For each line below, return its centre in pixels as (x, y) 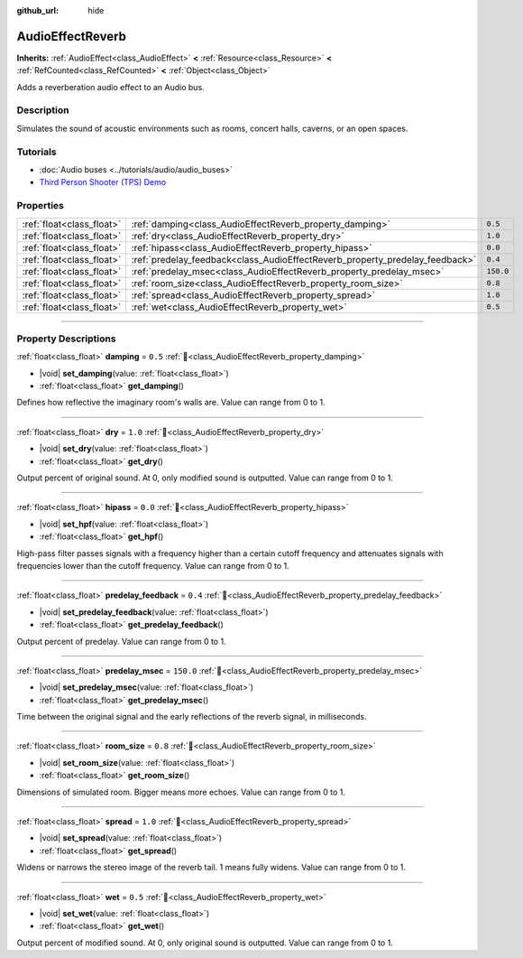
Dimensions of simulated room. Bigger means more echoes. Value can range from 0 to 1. (181, 792)
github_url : (37, 10)
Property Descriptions (66, 339)
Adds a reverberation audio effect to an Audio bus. (110, 87)
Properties (41, 206)
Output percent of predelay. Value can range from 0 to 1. (121, 641)
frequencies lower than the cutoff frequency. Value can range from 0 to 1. (153, 565)
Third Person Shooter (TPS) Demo (103, 182)
